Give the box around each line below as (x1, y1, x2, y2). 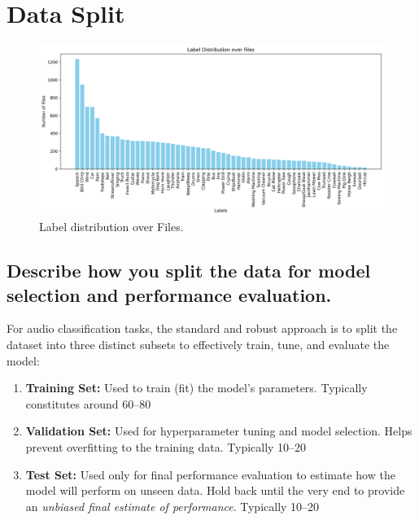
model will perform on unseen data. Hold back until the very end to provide (25, 482, 405, 499)
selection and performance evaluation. (7, 282, 332, 307)
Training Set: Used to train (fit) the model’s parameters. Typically (25, 379, 368, 396)
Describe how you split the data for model (7, 258, 371, 283)
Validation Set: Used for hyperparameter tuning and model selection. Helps (25, 422, 412, 439)
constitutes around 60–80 (25, 395, 151, 412)
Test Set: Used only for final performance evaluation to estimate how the (25, 465, 395, 483)
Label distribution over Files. (39, 218, 184, 235)
